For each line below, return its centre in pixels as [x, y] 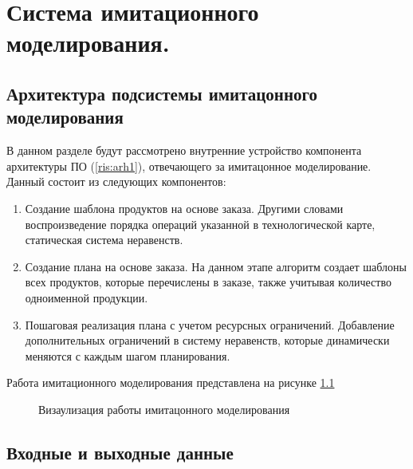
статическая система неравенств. [104, 240]
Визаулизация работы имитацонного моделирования [164, 409]
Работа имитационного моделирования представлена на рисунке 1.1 [171, 382]
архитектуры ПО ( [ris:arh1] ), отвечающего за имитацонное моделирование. [189, 166]
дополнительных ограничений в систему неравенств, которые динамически [207, 340]
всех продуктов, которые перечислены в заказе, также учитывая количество [208, 282]
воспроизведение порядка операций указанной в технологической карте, [200, 224]
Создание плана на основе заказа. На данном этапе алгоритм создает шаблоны [216, 266]
